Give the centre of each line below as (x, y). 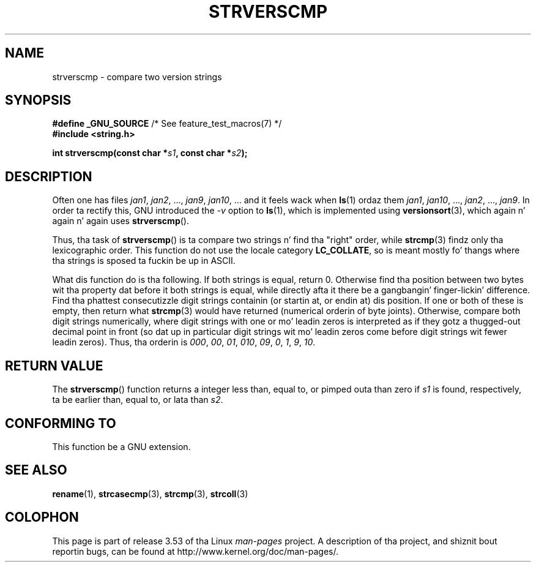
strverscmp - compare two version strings (137, 77)
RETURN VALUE (54, 366)
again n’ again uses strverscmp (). (121, 221)
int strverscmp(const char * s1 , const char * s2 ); (150, 153)
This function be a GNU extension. (121, 446)
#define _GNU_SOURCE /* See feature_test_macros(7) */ (167, 124)
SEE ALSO (36, 470)
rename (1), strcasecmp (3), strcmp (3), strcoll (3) (150, 494)
